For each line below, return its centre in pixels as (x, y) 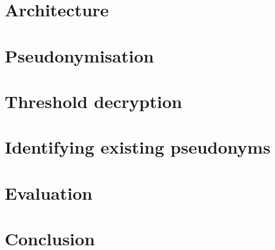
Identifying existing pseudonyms (138, 147)
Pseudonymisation (79, 55)
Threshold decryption (94, 101)
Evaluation (49, 192)
